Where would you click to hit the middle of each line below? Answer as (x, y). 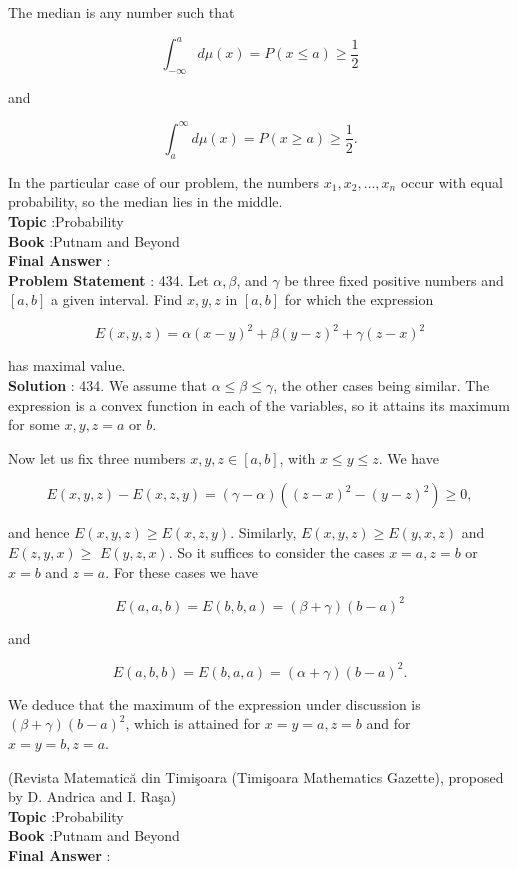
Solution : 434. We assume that (108, 385)
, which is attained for (193, 723)
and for (388, 723)
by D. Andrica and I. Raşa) (92, 796)
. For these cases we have (182, 571)
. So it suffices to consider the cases (276, 552)
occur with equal (451, 181)
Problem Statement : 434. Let (108, 279)
